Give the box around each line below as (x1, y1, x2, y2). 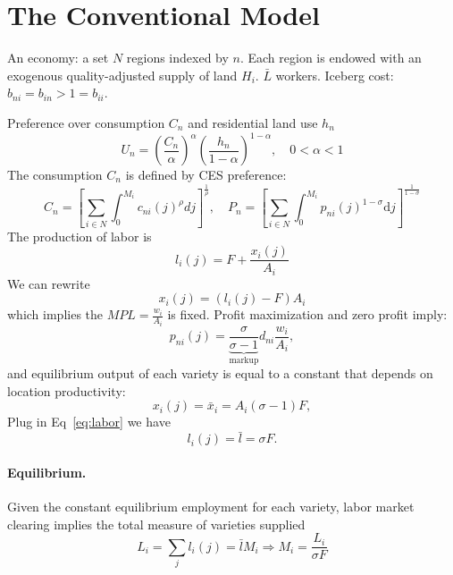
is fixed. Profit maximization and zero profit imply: (167, 305, 448, 324)
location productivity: (7, 381, 126, 400)
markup (229, 355, 259, 365)
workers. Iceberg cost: (275, 65, 394, 84)
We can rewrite (7, 274, 90, 292)
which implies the (7, 305, 104, 324)
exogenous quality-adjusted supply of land (7, 65, 238, 84)
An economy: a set (7, 48, 109, 67)
